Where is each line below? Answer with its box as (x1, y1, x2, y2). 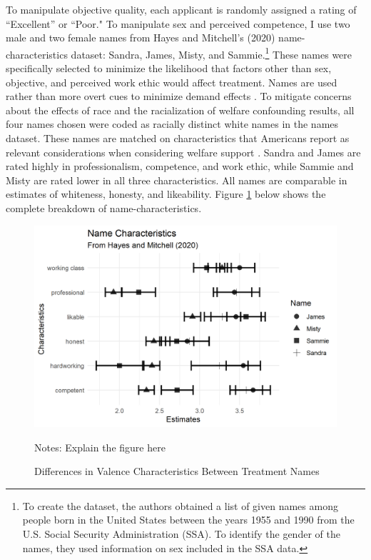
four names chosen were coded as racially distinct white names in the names (6, 116, 339, 131)
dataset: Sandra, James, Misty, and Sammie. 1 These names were (71, 44, 352, 61)
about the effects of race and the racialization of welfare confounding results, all (6, 102, 355, 117)
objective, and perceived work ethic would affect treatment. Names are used (6, 74, 337, 89)
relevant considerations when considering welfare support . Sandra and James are (6, 144, 361, 159)
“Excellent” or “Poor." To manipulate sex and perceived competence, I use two (6, 16, 350, 31)
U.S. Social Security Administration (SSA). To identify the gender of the (22, 526, 340, 541)
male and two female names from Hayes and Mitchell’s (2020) (6, 30, 275, 45)
